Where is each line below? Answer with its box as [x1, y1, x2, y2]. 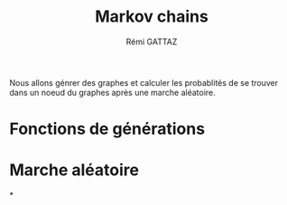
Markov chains [94, 6, 209, 27]
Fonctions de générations [9, 119, 206, 139]
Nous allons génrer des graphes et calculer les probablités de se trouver [9, 77, 279, 88]
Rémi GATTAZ [125, 36, 178, 47]
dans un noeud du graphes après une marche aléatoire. [9, 87, 217, 98]
